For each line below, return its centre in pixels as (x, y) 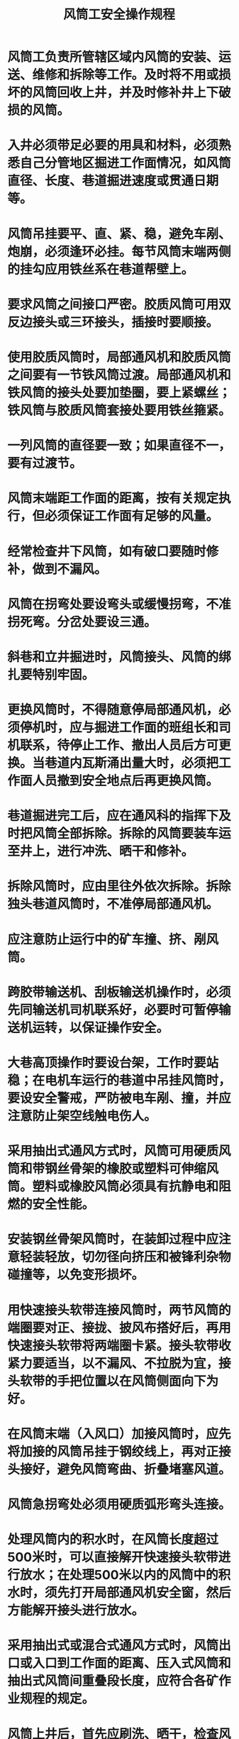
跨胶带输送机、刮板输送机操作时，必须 (119, 992)
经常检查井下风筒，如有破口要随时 (107, 551)
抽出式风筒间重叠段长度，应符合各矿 (113, 1681)
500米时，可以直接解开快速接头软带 (113, 1557)
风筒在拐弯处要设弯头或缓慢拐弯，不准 (119, 604)
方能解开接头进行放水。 (76, 1611)
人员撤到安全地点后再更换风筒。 (126, 781)
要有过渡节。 (45, 464)
